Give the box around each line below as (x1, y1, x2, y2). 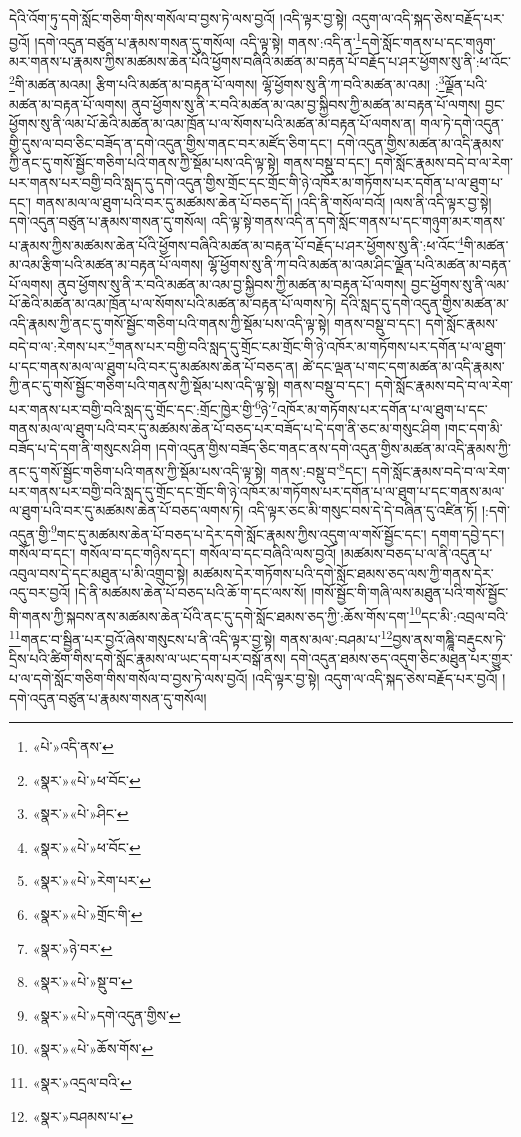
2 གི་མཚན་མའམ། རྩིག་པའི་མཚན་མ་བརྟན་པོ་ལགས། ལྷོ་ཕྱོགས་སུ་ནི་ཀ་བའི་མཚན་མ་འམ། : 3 (9, 71, 445, 95)
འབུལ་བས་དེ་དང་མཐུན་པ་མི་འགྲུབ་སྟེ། (9, 562, 189, 583)
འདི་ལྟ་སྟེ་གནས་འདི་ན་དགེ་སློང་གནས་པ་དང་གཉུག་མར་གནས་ (211, 211, 506, 232)
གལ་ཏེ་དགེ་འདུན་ (420, 113, 504, 134)
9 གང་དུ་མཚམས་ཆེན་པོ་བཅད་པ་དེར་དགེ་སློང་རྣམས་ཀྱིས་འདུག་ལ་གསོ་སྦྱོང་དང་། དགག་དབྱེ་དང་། (51, 520, 505, 544)
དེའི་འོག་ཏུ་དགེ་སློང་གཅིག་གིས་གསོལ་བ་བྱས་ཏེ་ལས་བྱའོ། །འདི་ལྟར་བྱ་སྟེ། (9, 8, 348, 28)
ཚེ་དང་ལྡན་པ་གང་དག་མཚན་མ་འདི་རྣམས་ (302, 355, 505, 376)
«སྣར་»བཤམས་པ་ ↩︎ (32, 1105, 134, 1126)
